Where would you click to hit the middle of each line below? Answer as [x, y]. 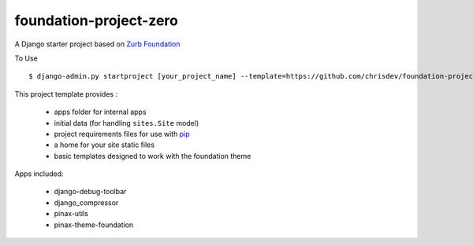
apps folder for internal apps [100, 112]
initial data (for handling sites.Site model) [127, 123]
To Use [26, 58]
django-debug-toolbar [90, 192]
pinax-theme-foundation [94, 225]
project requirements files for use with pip [122, 134]
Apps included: [39, 174]
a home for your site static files [104, 145]
